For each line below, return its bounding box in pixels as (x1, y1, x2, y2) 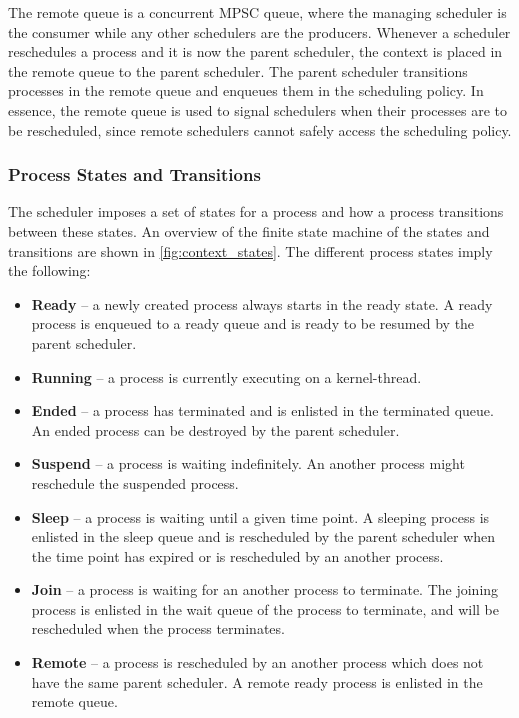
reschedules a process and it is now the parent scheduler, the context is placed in (8, 41, 503, 62)
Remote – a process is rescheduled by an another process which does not (31, 652, 484, 673)
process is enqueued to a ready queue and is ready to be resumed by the (31, 313, 475, 334)
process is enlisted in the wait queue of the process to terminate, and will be (31, 598, 500, 619)
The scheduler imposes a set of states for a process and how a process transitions (8, 201, 504, 222)
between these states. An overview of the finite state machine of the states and (8, 220, 490, 241)
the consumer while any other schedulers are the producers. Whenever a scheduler (8, 21, 511, 42)
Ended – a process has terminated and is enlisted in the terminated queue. (31, 400, 494, 421)
